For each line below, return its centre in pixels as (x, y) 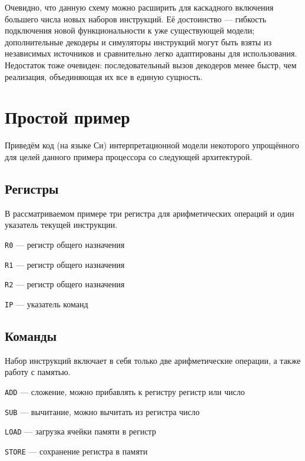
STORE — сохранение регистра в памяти (76, 451)
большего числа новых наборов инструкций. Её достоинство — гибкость (136, 19)
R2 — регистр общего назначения (65, 284)
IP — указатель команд (47, 304)
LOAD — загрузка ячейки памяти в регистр (80, 431)
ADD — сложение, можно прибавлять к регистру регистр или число (125, 391)
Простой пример (67, 117)
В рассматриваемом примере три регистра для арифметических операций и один (150, 213)
